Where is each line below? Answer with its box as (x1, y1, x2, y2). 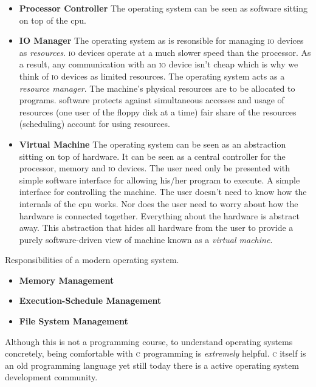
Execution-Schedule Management (19, 294, 162, 307)
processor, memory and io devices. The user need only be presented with (19, 162, 290, 174)
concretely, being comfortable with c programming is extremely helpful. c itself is (5, 347, 306, 360)
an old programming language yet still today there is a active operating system (5, 358, 299, 371)
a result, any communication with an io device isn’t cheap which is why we (19, 58, 298, 70)
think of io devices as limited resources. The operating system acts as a (19, 69, 285, 82)
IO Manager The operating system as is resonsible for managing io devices (19, 34, 304, 47)
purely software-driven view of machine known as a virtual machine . (19, 233, 273, 245)
